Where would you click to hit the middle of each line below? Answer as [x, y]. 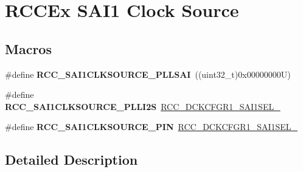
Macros [28, 48]
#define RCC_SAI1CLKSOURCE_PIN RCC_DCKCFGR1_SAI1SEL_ [151, 127]
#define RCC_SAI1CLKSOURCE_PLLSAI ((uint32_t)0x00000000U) [148, 74]
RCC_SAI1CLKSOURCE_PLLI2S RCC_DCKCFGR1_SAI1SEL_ [143, 106]
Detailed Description [71, 160]
